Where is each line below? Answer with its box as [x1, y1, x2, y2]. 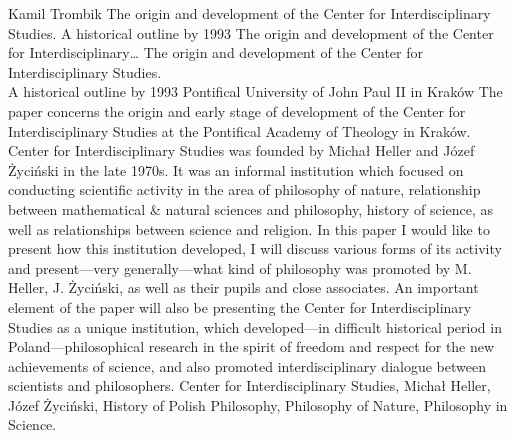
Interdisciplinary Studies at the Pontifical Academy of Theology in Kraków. [8, 120, 471, 141]
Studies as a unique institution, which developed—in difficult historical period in [8, 316, 502, 337]
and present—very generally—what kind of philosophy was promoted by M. [8, 257, 472, 278]
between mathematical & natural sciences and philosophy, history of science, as [8, 198, 494, 219]
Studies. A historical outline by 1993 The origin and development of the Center [8, 22, 494, 43]
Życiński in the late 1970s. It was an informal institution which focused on [8, 159, 464, 180]
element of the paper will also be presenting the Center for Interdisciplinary [8, 296, 472, 317]
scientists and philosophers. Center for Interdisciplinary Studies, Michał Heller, [8, 375, 491, 396]
